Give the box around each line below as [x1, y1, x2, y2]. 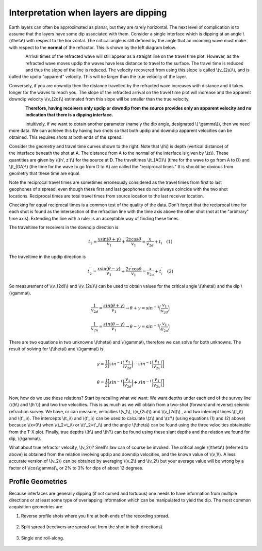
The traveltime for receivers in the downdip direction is [9, 225, 119, 230]
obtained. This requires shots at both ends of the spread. [9, 134, 123, 140]
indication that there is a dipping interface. [25, 112, 114, 118]
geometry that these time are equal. [9, 170, 81, 177]
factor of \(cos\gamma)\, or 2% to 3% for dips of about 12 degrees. [9, 465, 144, 470]
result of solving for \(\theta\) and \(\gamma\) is [9, 346, 104, 352]
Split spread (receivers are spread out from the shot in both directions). [21, 524, 164, 530]
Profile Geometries [9, 478, 67, 486]
